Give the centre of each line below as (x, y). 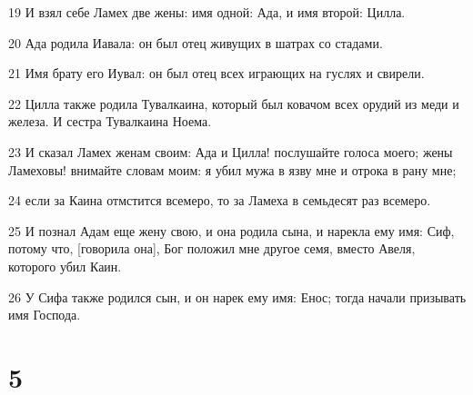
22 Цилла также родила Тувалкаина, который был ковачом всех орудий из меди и (234, 103)
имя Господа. (45, 315)
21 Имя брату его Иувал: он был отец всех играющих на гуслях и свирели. (216, 73)
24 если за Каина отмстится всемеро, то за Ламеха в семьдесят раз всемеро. (220, 200)
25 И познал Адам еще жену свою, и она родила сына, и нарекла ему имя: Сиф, (231, 230)
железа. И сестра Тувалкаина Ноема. (110, 121)
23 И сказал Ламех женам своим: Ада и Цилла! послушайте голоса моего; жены (231, 151)
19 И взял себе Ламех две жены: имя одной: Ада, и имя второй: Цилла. (207, 12)
